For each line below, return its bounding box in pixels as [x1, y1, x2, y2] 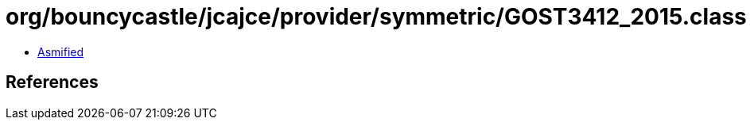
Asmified [37, 44, 84, 59]
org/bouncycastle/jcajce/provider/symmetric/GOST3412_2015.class [6, 3, 747, 30]
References [6, 72, 99, 93]
